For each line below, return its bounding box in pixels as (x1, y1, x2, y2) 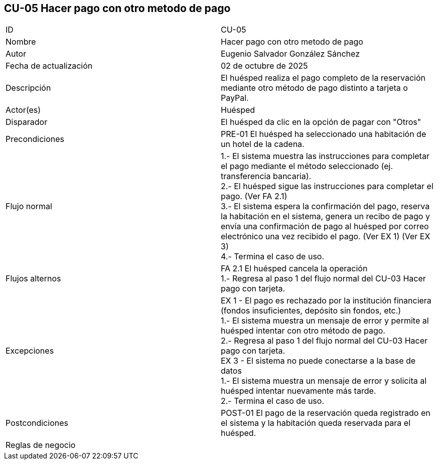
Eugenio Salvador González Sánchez (221, 49, 360, 59)
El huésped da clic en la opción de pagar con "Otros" (221, 117, 421, 127)
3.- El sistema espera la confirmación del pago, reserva (221, 201, 430, 212)
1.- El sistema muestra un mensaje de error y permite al (221, 316, 429, 326)
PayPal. (221, 93, 249, 103)
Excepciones (6, 346, 54, 356)
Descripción (6, 83, 51, 93)
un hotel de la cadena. (221, 139, 305, 149)
